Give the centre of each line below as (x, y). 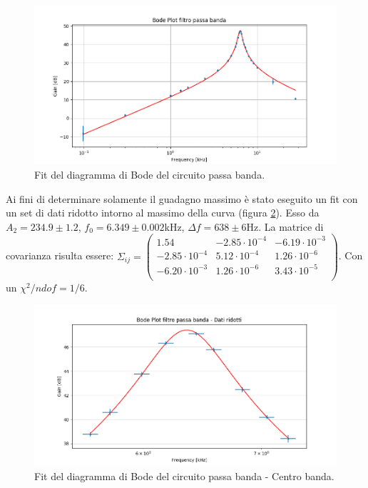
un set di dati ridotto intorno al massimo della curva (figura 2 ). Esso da (163, 213)
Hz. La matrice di (285, 226)
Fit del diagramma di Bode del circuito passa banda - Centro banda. (184, 475)
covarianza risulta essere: (60, 255)
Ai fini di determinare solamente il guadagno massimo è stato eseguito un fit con (182, 198)
